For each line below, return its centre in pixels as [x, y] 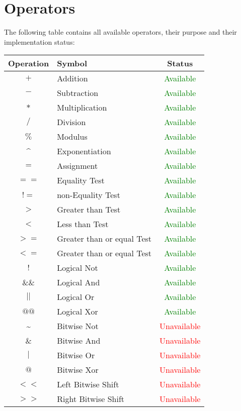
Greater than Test [89, 210]
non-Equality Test [89, 195]
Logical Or [76, 297]
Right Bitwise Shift [91, 399]
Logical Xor [77, 312]
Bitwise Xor [78, 370]
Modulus [72, 137]
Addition [72, 78]
